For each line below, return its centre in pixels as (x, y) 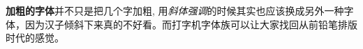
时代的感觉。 (35, 38)
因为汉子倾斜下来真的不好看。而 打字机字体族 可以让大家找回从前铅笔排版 (191, 24)
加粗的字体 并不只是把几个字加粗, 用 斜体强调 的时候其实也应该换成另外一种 (175, 10)
